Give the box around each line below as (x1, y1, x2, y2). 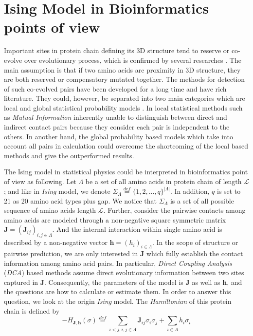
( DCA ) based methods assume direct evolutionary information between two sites (4, 267, 244, 278)
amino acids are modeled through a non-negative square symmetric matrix (4, 214, 226, 224)
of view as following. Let (4, 176, 76, 187)
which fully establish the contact (146, 248, 243, 259)
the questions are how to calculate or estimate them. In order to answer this (4, 286, 231, 297)
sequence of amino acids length (4, 205, 96, 215)
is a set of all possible (170, 195, 234, 205)
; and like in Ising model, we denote (4, 186, 110, 196)
